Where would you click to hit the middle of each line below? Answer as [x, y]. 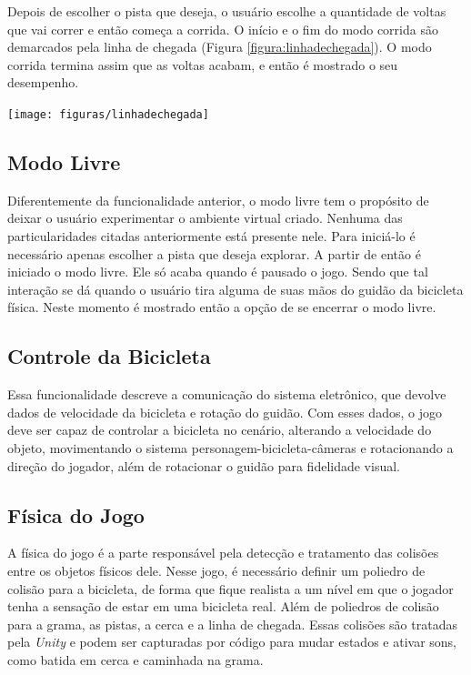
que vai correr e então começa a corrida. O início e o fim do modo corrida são [223, 29]
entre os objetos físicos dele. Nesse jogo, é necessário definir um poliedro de [216, 570]
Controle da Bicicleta [109, 356]
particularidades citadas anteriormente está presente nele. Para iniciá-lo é [211, 236]
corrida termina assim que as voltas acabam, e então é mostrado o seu [203, 64]
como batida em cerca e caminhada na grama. [135, 659]
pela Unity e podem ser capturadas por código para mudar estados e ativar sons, [232, 642]
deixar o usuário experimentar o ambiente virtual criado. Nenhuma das [205, 218]
